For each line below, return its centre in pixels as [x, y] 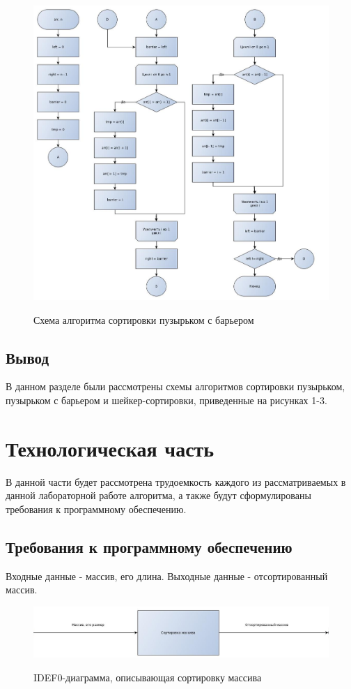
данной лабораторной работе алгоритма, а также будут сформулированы [158, 495]
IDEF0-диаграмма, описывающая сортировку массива [148, 677]
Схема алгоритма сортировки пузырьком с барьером [144, 319]
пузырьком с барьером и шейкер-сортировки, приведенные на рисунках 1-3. [166, 400]
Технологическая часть [110, 448]
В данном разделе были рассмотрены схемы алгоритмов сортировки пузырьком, [175, 386]
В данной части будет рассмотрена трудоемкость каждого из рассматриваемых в [176, 481]
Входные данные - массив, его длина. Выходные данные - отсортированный [167, 576]
